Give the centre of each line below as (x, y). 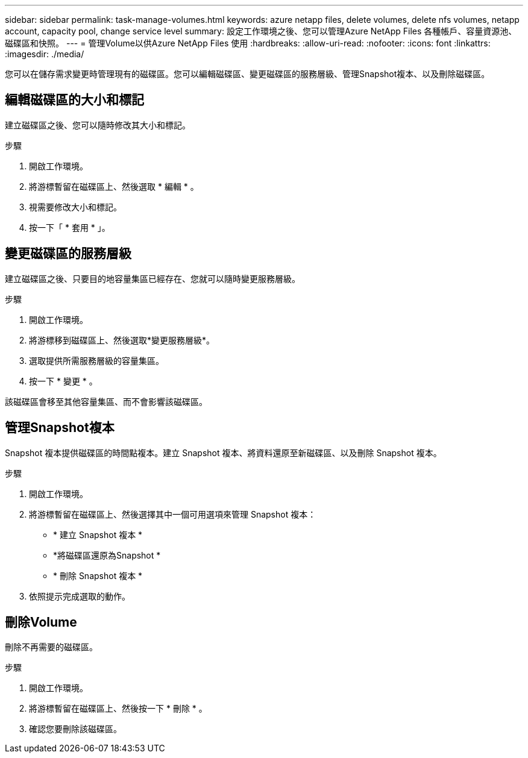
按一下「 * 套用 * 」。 (70, 227)
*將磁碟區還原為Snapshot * (107, 555)
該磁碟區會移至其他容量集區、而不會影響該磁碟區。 (106, 401)
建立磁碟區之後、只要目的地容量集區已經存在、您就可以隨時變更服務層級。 (152, 278)
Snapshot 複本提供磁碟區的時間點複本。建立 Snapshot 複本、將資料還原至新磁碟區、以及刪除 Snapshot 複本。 (223, 453)
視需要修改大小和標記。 (75, 207)
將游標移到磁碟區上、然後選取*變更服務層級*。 (122, 340)
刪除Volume (41, 622)
